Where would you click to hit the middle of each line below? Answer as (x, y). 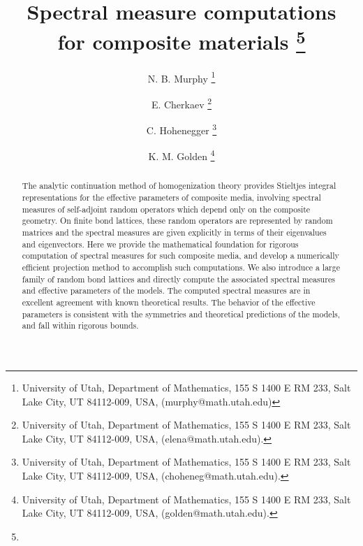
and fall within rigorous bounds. (80, 325)
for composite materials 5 (181, 40)
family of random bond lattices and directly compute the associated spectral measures (178, 279)
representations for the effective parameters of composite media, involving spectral (171, 197)
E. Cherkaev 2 (181, 103)
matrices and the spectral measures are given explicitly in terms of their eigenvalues (174, 232)
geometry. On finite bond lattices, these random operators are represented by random (177, 221)
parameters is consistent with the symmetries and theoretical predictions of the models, (181, 314)
